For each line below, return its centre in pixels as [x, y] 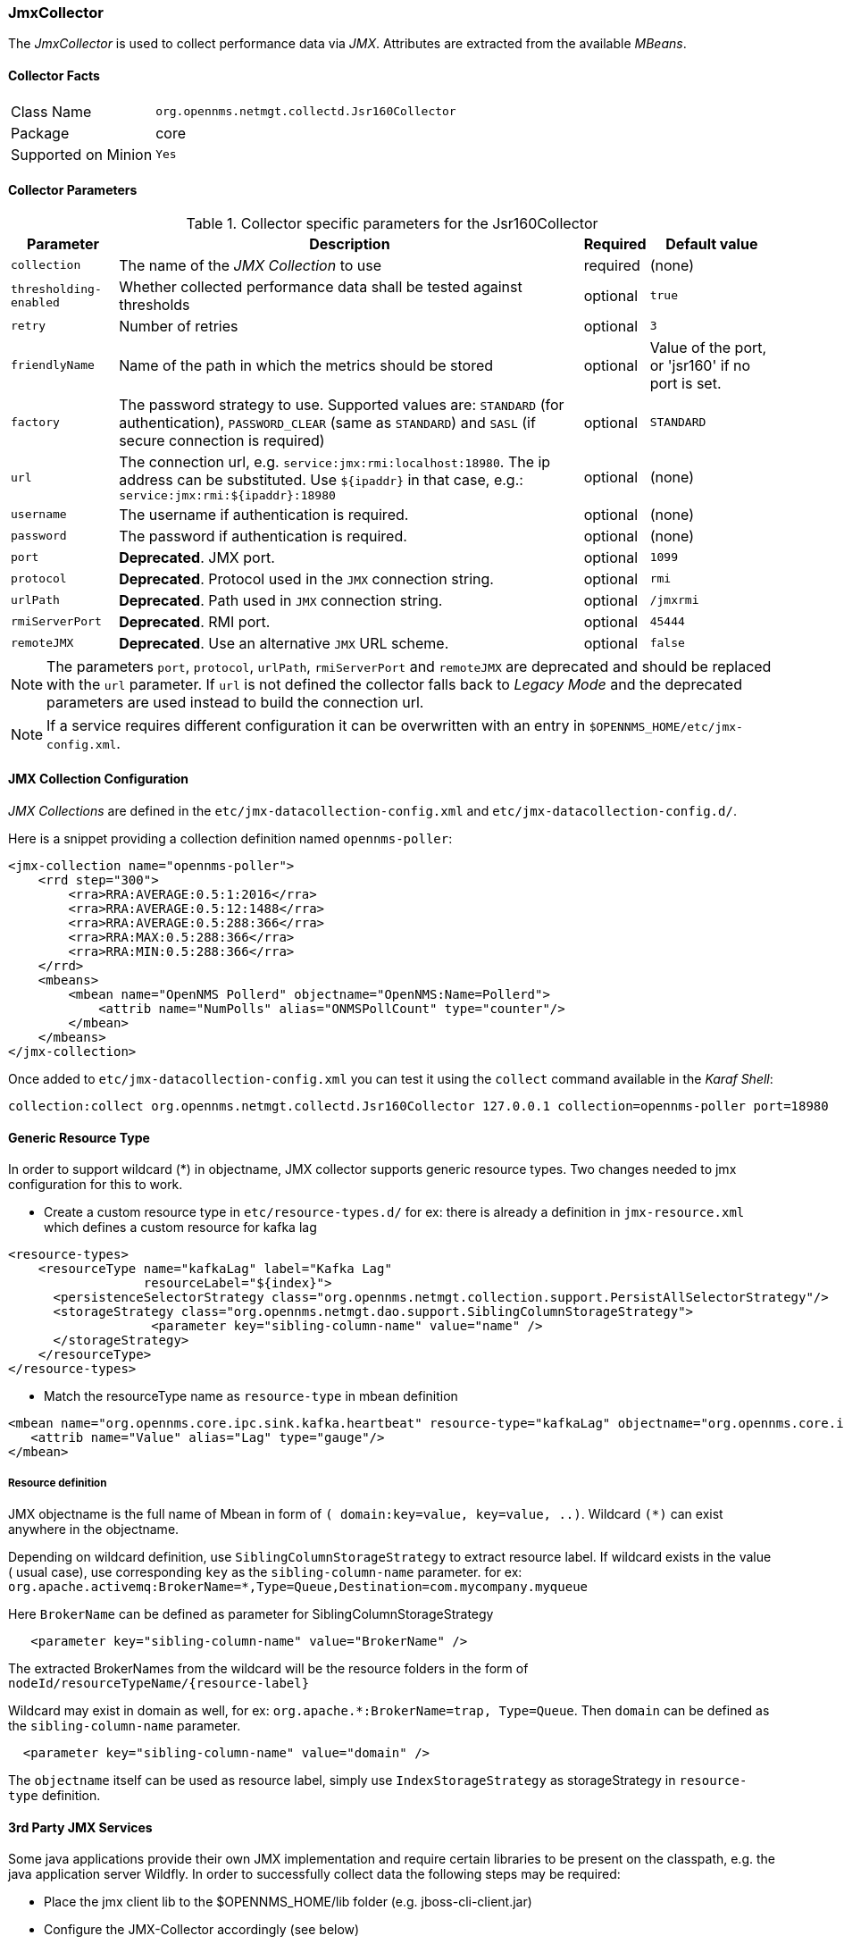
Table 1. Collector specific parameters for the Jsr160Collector [392, 223]
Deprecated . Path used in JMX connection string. [281, 600]
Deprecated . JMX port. [197, 557]
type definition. [54, 1796]
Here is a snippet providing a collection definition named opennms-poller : [230, 839]
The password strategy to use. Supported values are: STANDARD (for [342, 404]
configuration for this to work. [96, 1185]
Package [40, 133]
